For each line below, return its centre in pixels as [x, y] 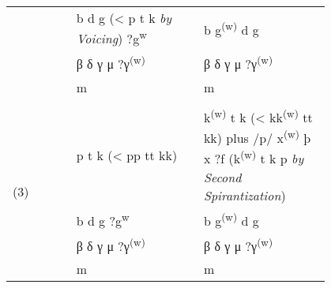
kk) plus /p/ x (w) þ [257, 137]
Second [222, 177]
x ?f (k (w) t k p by [254, 157]
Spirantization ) [244, 195]
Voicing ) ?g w [111, 37]
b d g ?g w [103, 219]
